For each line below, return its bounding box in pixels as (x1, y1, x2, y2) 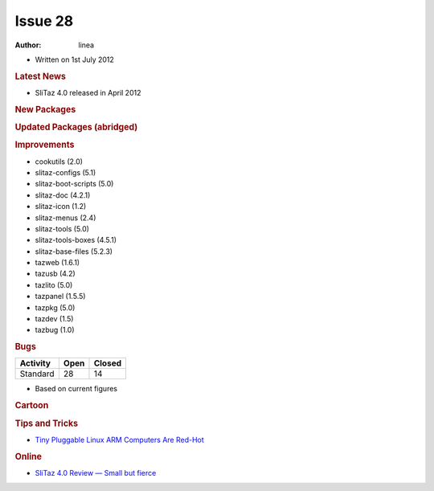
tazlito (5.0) (35, 280, 73, 289)
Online (14, 451, 42, 462)
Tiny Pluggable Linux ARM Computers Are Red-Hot (35, 435, 204, 444)
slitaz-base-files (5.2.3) (35, 246, 113, 256)
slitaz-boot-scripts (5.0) (35, 179, 114, 189)
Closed (93, 358, 122, 369)
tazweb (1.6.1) (35, 258, 80, 268)
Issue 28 (14, 12, 74, 30)
